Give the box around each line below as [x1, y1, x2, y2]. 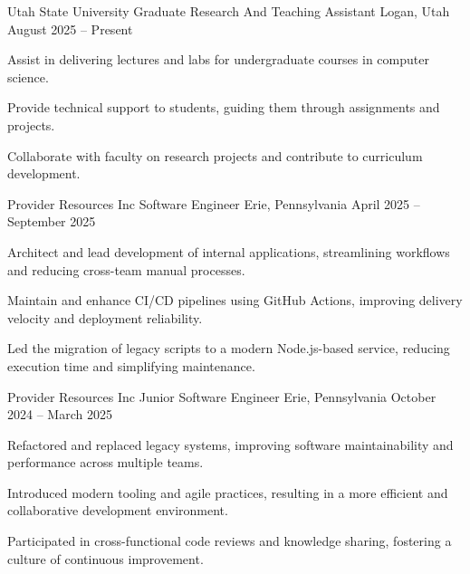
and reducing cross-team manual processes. [7, 260, 245, 279]
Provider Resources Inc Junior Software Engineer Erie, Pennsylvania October [7, 387, 436, 406]
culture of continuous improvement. [7, 549, 204, 568]
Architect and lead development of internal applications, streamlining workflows [7, 242, 450, 261]
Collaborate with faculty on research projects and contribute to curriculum [7, 146, 423, 165]
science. [7, 67, 49, 86]
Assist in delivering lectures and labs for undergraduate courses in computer [7, 50, 429, 69]
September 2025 [7, 212, 96, 231]
